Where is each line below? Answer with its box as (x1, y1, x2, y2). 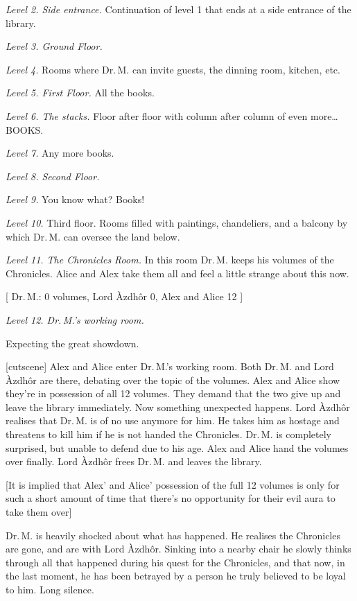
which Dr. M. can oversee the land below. (6, 229, 180, 243)
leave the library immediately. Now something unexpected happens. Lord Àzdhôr (6, 399, 350, 414)
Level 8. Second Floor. (6, 168, 100, 183)
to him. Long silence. (6, 582, 94, 596)
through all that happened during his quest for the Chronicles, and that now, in (6, 555, 345, 569)
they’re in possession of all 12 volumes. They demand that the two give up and (6, 386, 341, 401)
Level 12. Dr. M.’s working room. (6, 312, 144, 326)
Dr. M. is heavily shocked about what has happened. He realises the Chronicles (6, 528, 340, 542)
